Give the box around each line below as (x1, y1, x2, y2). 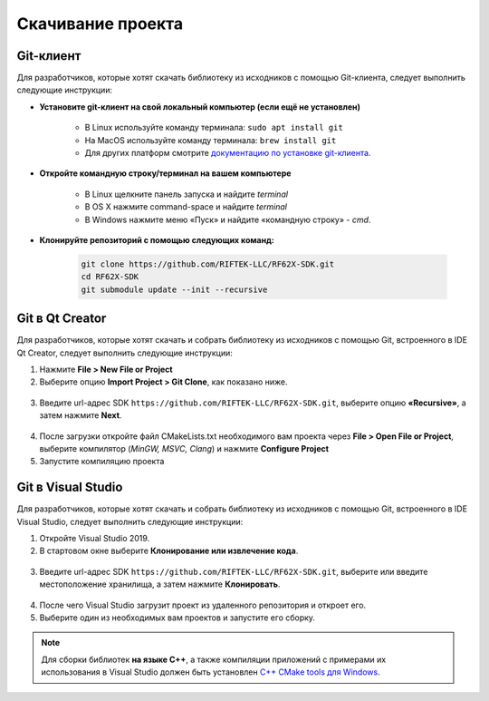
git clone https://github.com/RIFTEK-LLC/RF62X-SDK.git (81, 258, 335, 269)
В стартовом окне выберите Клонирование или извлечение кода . (39, 545, 299, 557)
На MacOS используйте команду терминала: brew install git (84, 134, 337, 145)
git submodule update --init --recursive (81, 284, 268, 295)
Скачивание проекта (16, 14, 184, 34)
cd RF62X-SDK (81, 272, 139, 282)
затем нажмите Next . (39, 410, 122, 421)
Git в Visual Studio (16, 480, 123, 495)
